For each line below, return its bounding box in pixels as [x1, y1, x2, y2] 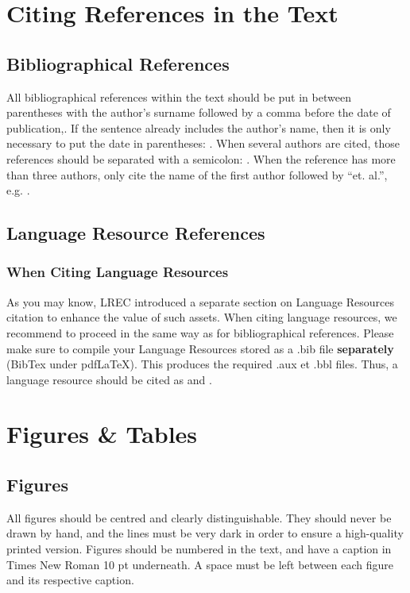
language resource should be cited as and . [6, 371, 212, 387]
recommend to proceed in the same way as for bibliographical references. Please [6, 324, 394, 341]
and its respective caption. [6, 572, 134, 588]
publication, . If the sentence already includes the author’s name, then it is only [6, 119, 391, 136]
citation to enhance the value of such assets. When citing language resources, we [6, 309, 397, 325]
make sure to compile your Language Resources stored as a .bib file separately [6, 340, 394, 356]
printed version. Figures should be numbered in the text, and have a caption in [6, 541, 392, 557]
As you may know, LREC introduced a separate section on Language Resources [6, 293, 394, 310]
